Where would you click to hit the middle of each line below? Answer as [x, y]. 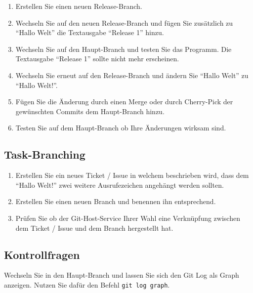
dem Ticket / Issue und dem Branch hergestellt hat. [94, 228]
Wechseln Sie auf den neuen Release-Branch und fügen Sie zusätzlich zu [124, 22]
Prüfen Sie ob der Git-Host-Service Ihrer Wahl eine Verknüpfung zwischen [128, 218]
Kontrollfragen [42, 254]
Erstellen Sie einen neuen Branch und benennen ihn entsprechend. [116, 201]
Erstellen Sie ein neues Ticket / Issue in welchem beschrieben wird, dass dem [132, 175]
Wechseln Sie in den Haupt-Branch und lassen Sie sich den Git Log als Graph [122, 275]
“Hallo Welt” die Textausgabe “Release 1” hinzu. [90, 32]
